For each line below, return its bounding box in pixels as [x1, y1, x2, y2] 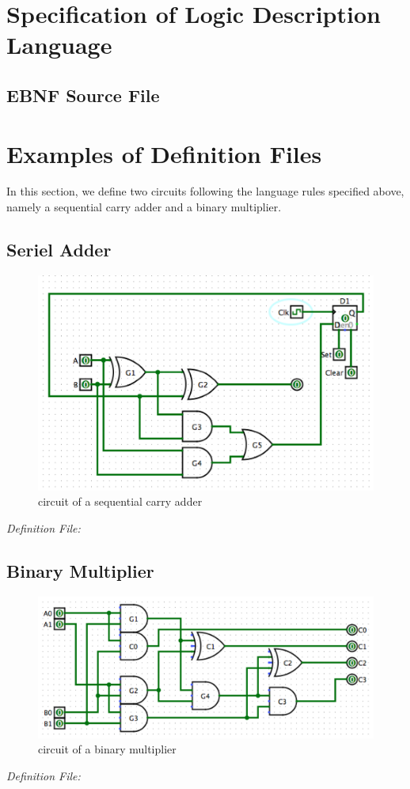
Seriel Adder [6, 237, 112, 262]
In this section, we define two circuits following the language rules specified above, [6, 183, 404, 199]
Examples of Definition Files [6, 137, 322, 169]
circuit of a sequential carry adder [38, 493, 203, 510]
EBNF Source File [6, 82, 160, 107]
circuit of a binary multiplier [38, 741, 177, 757]
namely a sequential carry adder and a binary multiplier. [6, 199, 282, 215]
